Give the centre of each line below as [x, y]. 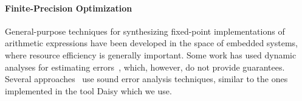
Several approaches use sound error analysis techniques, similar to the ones [146, 79]
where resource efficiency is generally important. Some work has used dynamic [151, 54]
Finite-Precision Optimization [69, 8]
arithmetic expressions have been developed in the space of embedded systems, [152, 43]
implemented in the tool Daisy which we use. [88, 90]
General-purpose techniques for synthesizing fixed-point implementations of [145, 31]
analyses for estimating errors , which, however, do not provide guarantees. [145, 67]
